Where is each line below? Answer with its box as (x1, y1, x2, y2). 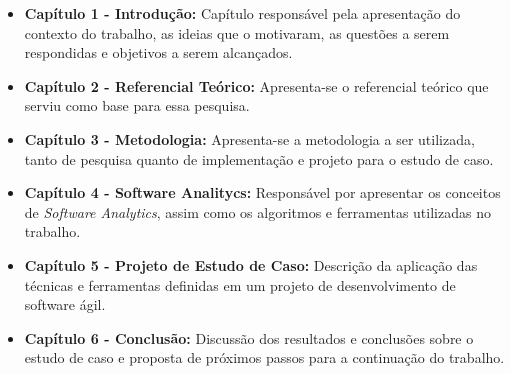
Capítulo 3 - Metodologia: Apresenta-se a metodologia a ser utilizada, (24, 128, 475, 149)
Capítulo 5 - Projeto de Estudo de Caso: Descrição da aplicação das (24, 254, 478, 275)
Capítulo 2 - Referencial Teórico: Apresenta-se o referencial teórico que (24, 75, 489, 96)
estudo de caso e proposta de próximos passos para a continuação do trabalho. (24, 347, 505, 368)
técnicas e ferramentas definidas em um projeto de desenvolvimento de (24, 274, 456, 295)
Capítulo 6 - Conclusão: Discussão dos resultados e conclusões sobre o (24, 327, 474, 348)
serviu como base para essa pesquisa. (24, 95, 250, 116)
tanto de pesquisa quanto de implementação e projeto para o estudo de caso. (24, 148, 494, 169)
